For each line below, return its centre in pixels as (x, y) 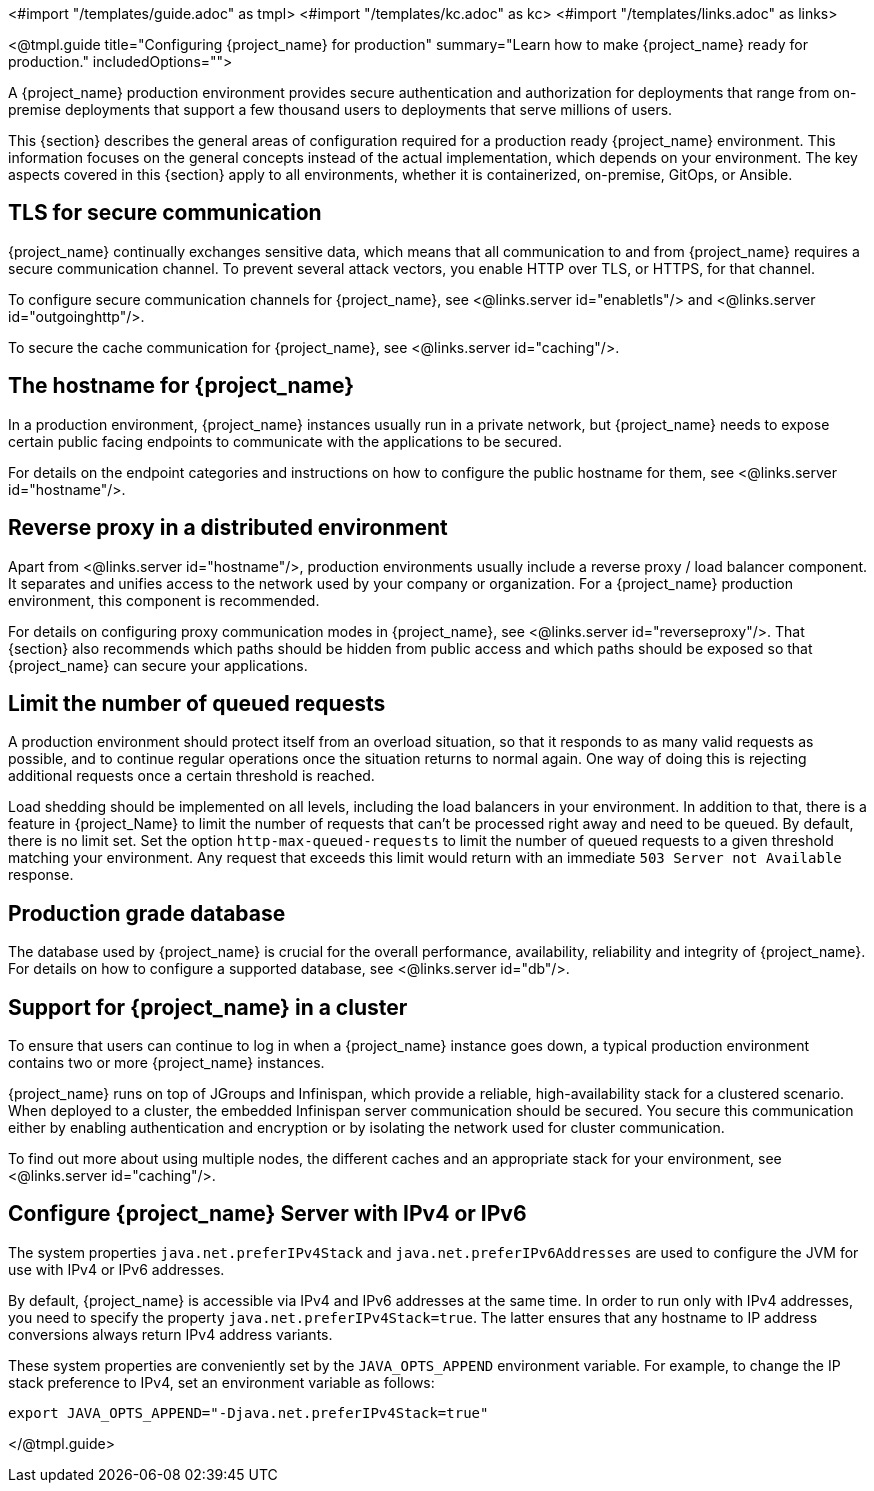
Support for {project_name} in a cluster (208, 1007)
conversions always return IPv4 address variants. (170, 1334)
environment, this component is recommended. (164, 600)
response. (41, 875)
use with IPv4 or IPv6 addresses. (116, 1269)
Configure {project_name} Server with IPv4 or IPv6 (267, 1214)
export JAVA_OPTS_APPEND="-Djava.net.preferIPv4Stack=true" (248, 1412)
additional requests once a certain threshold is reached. (191, 776)
